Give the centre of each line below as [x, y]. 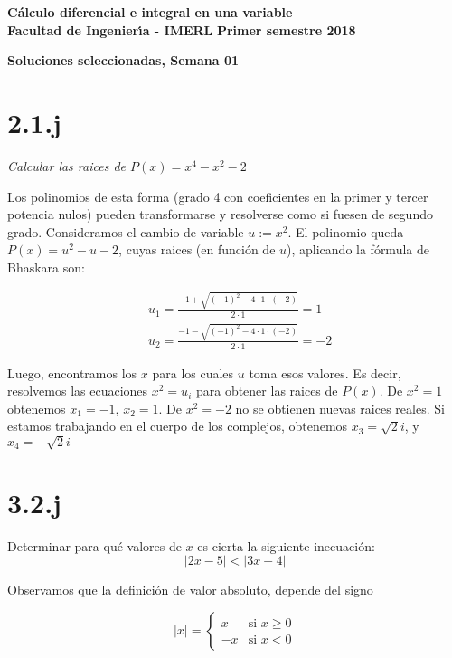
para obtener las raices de [267, 391]
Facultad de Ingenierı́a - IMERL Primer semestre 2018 [182, 29]
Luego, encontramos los [72, 372]
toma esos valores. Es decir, [325, 372]
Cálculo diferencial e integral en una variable [150, 12]
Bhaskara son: [46, 267]
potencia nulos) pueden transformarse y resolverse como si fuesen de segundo [220, 214]
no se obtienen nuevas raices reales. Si [340, 408]
